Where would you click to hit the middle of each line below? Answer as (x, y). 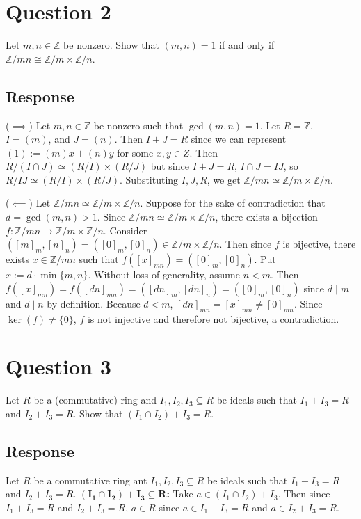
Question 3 (58, 366)
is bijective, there (319, 244)
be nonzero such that (138, 125)
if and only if (247, 45)
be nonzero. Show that (111, 45)
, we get (224, 179)
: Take (180, 494)
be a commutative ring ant (90, 480)
